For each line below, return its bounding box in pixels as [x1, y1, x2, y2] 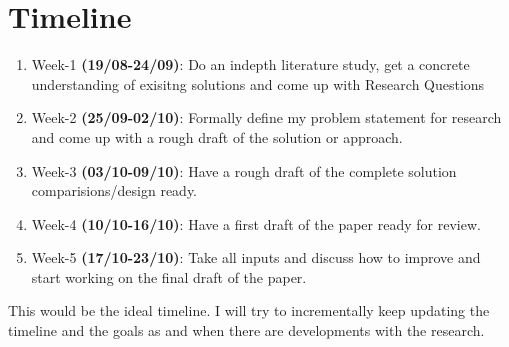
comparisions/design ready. [31, 180, 198, 201]
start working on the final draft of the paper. [31, 266, 307, 287]
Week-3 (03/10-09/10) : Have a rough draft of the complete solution [31, 160, 457, 181]
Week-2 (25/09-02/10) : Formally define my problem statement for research [31, 107, 502, 128]
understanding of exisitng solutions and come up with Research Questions [31, 73, 485, 94]
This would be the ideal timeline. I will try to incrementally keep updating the [8, 300, 490, 321]
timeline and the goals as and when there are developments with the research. [8, 320, 485, 341]
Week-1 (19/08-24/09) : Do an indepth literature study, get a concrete [31, 54, 470, 75]
